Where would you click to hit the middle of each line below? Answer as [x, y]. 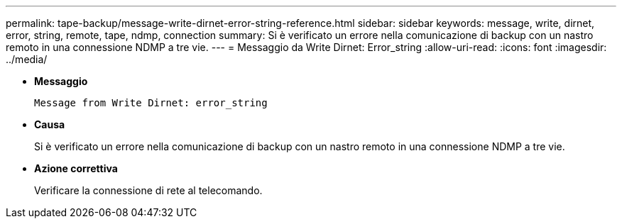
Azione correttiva [76, 168]
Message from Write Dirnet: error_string [151, 103]
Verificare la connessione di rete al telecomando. [148, 190]
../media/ [27, 59]
